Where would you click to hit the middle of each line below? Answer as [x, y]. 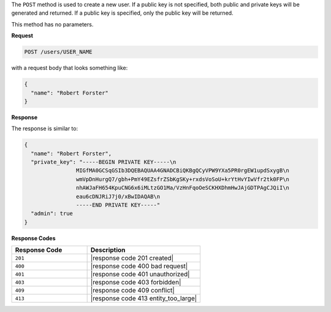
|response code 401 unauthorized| [140, 275]
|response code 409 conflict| [132, 291]
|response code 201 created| [132, 258]
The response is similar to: [45, 128]
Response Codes [33, 238]
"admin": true [52, 214]
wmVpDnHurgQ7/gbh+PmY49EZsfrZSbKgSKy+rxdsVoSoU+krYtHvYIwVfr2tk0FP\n [182, 179]
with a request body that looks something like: [70, 68]
